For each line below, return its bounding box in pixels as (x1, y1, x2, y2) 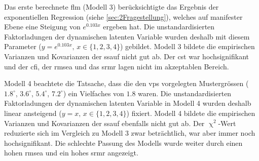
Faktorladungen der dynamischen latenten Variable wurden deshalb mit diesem (4, 31, 250, 42)
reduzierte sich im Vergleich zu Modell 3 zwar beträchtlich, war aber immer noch (4, 128, 255, 138)
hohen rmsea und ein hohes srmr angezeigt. (4, 147, 138, 158)
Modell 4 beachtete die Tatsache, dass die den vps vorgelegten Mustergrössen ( (4, 78, 249, 89)
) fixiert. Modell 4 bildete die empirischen (126, 107, 255, 118)
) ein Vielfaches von (63, 88, 124, 98)
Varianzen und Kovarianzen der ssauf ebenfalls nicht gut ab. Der (4, 117, 205, 128)
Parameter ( (4, 41, 42, 52)
